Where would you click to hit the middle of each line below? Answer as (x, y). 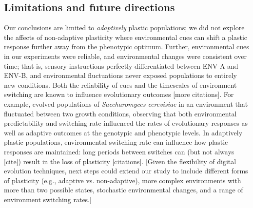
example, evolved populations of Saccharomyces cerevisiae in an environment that (126, 104)
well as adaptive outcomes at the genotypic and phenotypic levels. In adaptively (123, 132)
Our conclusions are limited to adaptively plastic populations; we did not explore (124, 28)
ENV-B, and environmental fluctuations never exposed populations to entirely (120, 75)
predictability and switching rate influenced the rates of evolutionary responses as (126, 123)
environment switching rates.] (48, 199)
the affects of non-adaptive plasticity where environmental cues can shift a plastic (126, 37)
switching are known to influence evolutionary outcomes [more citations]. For (119, 94)
